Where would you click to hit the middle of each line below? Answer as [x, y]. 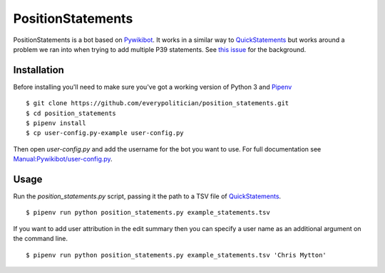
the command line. [40, 239]
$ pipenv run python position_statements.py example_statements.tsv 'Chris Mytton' [176, 255]
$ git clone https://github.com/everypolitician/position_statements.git [158, 103]
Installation [38, 70]
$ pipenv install [56, 123]
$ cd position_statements [71, 113]
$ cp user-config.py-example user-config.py [105, 133]
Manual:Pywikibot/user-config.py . [63, 159]
